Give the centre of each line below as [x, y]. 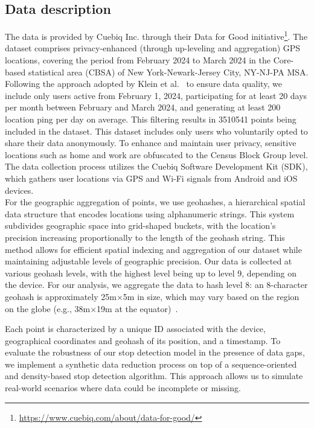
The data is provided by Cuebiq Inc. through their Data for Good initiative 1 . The [156, 35]
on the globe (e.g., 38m [48, 308]
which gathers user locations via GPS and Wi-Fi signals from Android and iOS [151, 178]
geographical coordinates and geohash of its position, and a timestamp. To [143, 340]
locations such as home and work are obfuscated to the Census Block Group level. [157, 154]
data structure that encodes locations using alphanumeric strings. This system [150, 213]
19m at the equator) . [137, 308]
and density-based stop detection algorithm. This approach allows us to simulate [154, 376]
